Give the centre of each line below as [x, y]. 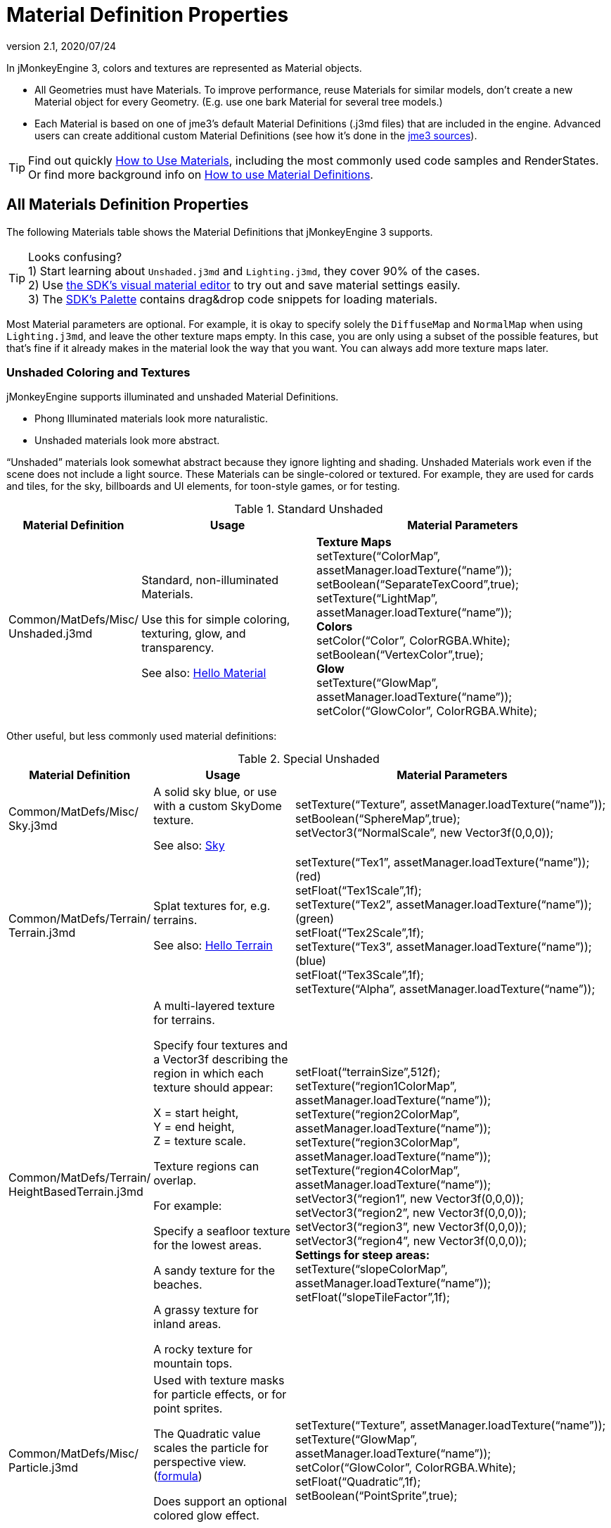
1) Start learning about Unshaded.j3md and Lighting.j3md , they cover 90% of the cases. [254, 271]
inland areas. [187, 1324]
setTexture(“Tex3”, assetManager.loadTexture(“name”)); [443, 947]
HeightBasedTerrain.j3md [76, 1192]
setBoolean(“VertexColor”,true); [400, 655]
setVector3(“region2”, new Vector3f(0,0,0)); [411, 1213]
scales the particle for [211, 1448]
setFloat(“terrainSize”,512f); [367, 1072]
